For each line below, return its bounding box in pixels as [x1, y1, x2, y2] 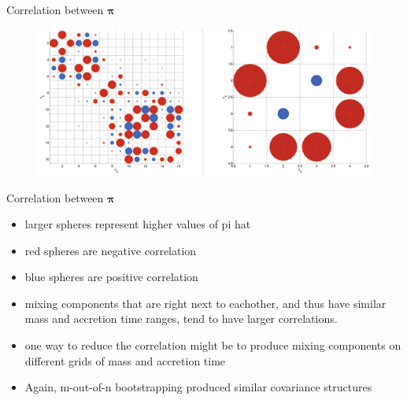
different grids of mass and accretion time [24, 352, 226, 369]
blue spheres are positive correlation [24, 269, 198, 285]
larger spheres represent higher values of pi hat [24, 216, 251, 232]
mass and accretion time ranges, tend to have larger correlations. [24, 310, 338, 327]
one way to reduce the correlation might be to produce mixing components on [24, 337, 401, 354]
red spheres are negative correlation [24, 242, 197, 258]
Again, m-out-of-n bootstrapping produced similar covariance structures [24, 379, 372, 395]
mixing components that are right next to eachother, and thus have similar [24, 294, 387, 311]
